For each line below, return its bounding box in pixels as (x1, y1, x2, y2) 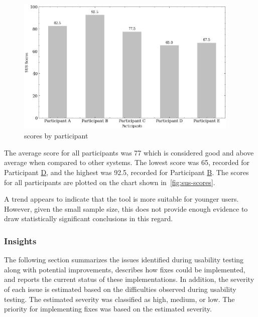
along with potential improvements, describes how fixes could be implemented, (4, 264, 245, 274)
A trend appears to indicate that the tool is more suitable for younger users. (4, 194, 239, 204)
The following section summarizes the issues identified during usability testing (4, 254, 244, 265)
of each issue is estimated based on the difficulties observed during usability (4, 283, 236, 294)
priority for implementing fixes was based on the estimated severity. (4, 303, 212, 314)
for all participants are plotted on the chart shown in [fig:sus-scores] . (4, 177, 215, 187)
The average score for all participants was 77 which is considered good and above (4, 147, 254, 157)
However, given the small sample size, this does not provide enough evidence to (4, 203, 248, 214)
